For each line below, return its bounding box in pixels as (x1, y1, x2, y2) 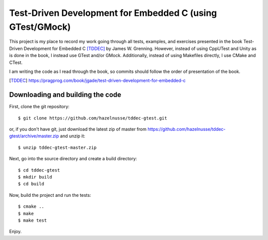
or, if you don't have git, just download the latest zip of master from (9, 126, 146, 132)
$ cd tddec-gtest (18, 167, 60, 173)
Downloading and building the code (9, 91, 122, 99)
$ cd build (18, 181, 45, 187)
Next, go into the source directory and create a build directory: (9, 156, 137, 162)
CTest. (9, 60, 23, 65)
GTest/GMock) (9, 21, 71, 32)
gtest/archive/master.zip (9, 133, 59, 139)
